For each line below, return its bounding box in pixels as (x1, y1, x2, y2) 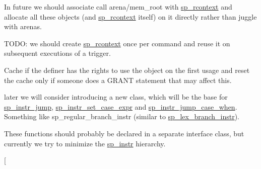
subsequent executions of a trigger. (4, 48, 111, 58)
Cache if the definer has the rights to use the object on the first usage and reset (4, 64, 250, 75)
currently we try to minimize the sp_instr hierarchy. (4, 138, 166, 148)
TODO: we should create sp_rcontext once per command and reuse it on (4, 38, 230, 48)
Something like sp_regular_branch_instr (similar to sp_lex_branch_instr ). (4, 111, 240, 122)
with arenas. (4, 21, 42, 32)
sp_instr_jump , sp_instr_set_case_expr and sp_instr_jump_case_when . (4, 101, 237, 112)
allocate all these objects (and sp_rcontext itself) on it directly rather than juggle (4, 11, 257, 22)
